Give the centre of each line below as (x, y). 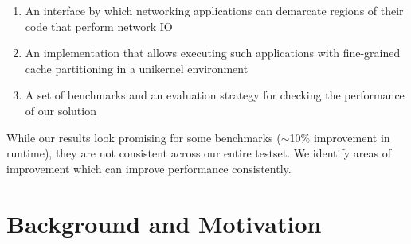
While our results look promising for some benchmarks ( (144, 137)
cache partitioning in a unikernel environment (137, 68)
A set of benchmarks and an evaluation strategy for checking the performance (215, 95)
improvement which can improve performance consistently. (149, 168)
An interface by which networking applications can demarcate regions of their (214, 10)
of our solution (61, 110)
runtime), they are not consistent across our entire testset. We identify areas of (199, 153)
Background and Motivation (164, 223)
